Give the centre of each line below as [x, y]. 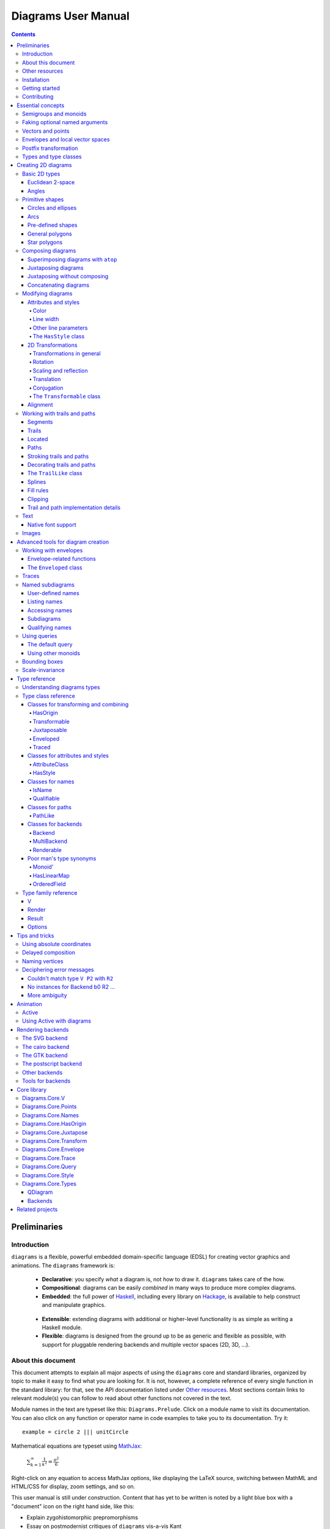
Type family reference [50, 892]
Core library [32, 1089]
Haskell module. [62, 1327]
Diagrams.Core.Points [50, 1106]
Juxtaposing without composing [68, 276]
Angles [36, 191]
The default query [50, 645]
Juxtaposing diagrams [56, 268]
